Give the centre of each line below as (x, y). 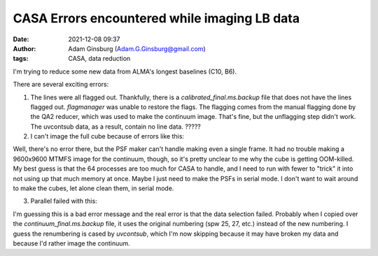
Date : (21, 39)
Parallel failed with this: (64, 201)
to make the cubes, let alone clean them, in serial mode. (93, 188)
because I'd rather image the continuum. (72, 243)
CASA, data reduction (99, 59)
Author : (24, 48)
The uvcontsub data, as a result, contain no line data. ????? (115, 127)
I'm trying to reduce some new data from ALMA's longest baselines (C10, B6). (125, 71)
